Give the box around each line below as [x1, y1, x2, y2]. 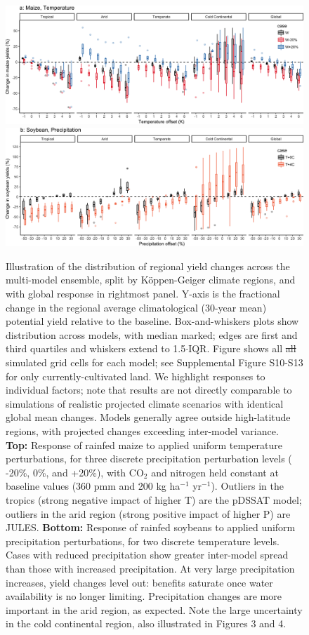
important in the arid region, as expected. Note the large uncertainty [6, 602, 303, 617]
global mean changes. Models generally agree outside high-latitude [6, 410, 291, 425]
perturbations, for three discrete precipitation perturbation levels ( [6, 451, 292, 466]
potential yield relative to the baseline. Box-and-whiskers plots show [6, 314, 299, 328]
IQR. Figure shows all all [188, 341, 296, 356]
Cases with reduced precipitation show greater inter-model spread [6, 547, 289, 562]
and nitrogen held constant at [151, 464, 279, 479]
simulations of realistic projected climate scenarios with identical [6, 396, 284, 410]
